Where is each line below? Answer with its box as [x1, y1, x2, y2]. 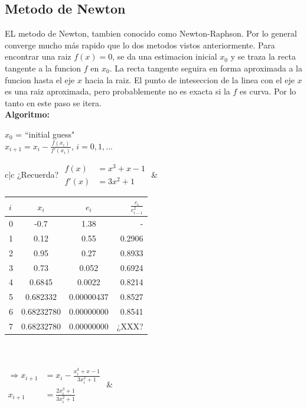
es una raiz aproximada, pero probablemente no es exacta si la [5, 85, 230, 97]
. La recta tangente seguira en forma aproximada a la [109, 61, 302, 74]
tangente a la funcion [5, 61, 81, 74]
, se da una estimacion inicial [112, 50, 217, 63]
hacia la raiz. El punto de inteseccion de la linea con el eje [84, 73, 295, 86]
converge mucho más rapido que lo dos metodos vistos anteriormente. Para [5, 38, 275, 51]
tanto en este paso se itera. [5, 96, 102, 109]
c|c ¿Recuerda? [5, 168, 59, 180]
